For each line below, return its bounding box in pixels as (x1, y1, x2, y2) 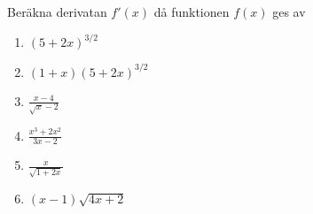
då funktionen (153, 3, 230, 20)
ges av (272, 3, 306, 20)
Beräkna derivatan (7, 3, 107, 20)
